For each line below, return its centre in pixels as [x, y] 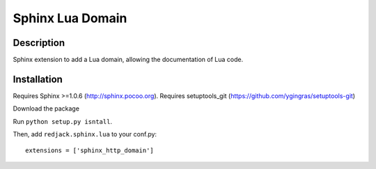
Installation [38, 79]
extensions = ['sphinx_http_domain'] [90, 150]
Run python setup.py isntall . [63, 121]
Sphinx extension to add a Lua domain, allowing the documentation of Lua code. [128, 60]
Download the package [46, 108]
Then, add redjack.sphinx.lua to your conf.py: [85, 134]
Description [39, 43]
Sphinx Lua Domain [70, 18]
